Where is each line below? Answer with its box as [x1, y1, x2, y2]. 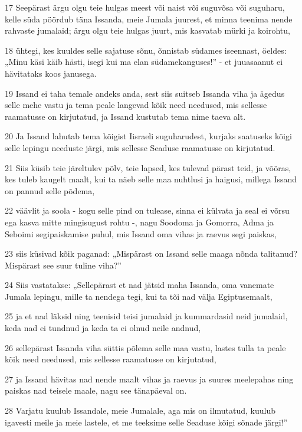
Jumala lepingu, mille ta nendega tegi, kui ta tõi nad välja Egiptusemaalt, [5, 290, 273, 302]
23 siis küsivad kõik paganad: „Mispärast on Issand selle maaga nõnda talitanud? [5, 247, 298, 260]
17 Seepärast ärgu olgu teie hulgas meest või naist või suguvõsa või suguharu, [5, 1, 285, 13]
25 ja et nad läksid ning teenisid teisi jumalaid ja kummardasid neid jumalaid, [5, 310, 288, 322]
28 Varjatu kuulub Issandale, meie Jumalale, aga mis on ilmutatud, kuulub [5, 404, 276, 417]
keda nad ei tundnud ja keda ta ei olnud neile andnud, [5, 322, 201, 334]
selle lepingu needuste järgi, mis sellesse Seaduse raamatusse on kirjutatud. [5, 141, 275, 153]
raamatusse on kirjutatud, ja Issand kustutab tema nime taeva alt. [5, 110, 246, 122]
